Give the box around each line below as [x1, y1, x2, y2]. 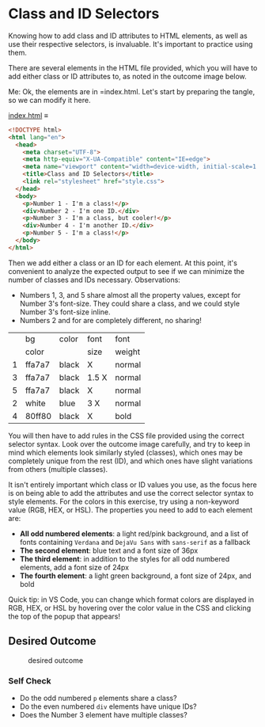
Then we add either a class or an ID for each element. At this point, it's [8, 258, 237, 268]
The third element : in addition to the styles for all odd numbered [19, 554, 230, 563]
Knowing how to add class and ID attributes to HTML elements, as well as [8, 31, 248, 40]
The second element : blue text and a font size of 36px [19, 546, 199, 555]
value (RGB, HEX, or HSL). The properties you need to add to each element [8, 504, 253, 515]
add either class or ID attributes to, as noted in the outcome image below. [8, 71, 247, 81]
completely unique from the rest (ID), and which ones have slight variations [8, 456, 253, 466]
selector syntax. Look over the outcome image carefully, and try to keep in [8, 439, 251, 448]
